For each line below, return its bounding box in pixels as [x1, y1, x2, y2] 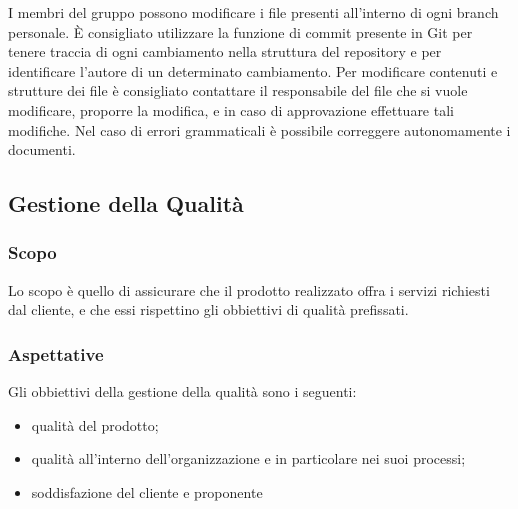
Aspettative [8, 341, 104, 366]
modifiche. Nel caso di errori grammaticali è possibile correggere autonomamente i [8, 119, 511, 140]
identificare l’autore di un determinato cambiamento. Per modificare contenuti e [8, 60, 498, 81]
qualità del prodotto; [31, 414, 159, 435]
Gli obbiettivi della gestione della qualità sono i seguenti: [8, 381, 357, 402]
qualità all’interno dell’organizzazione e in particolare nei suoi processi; [31, 448, 466, 469]
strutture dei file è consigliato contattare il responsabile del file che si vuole [8, 80, 468, 101]
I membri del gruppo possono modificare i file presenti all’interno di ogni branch [8, 2, 499, 22]
